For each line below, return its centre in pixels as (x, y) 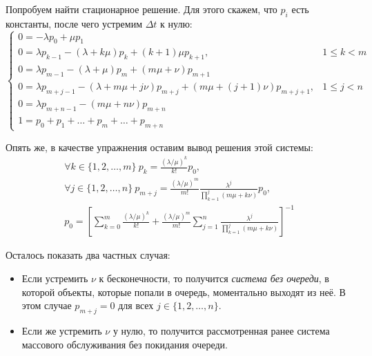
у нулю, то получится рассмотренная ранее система (221, 330)
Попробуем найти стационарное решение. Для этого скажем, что (141, 9)
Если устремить (55, 278)
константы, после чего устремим (74, 23)
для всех (136, 305)
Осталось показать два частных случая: (88, 255)
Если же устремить (62, 330)
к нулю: (176, 23)
